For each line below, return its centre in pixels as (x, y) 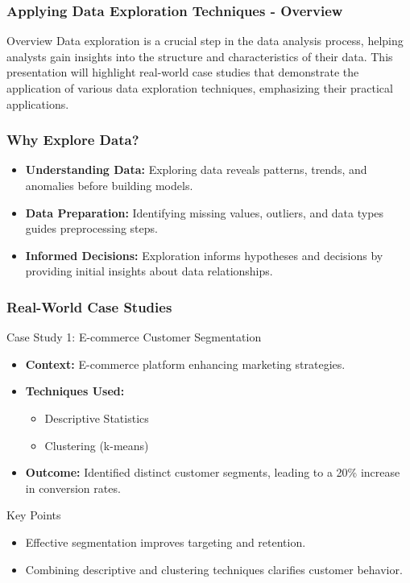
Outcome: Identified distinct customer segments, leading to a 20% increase (213, 472)
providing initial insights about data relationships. (149, 271)
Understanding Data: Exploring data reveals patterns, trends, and (196, 170)
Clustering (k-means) (97, 445)
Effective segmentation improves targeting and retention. (166, 542)
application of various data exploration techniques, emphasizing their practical (200, 88)
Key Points (34, 515)
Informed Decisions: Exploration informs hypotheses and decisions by (204, 255)
